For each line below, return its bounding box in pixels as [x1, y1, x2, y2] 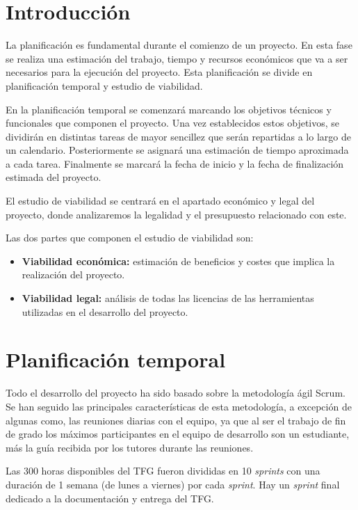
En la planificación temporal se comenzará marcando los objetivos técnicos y [6, 102, 332, 116]
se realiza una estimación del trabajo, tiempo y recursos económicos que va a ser [6, 51, 348, 65]
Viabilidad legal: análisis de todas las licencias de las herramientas [22, 291, 314, 305]
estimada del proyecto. [6, 170, 101, 184]
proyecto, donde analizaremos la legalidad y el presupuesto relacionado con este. [6, 207, 347, 221]
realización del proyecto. [22, 267, 125, 282]
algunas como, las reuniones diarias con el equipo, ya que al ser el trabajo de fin [6, 413, 346, 427]
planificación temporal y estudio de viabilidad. [6, 78, 203, 93]
